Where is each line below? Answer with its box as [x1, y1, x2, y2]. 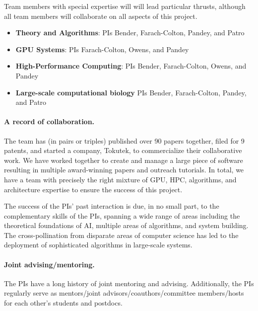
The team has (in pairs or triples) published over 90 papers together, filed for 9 [4, 135, 245, 146]
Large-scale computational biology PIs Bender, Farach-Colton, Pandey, [15, 87, 247, 97]
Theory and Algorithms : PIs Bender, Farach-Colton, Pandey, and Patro [15, 27, 245, 38]
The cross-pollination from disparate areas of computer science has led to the [4, 230, 239, 240]
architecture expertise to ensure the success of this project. [4, 184, 183, 194]
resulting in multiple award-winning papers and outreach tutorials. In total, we [4, 164, 244, 175]
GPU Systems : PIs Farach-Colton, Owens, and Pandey [15, 44, 189, 54]
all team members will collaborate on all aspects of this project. [4, 10, 197, 21]
